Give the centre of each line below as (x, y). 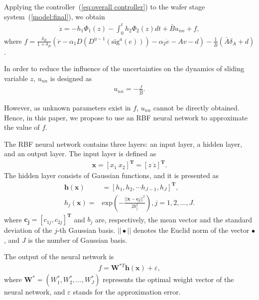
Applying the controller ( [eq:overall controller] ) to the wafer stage (105, 6)
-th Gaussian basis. (86, 230)
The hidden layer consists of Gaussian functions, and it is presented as (111, 175)
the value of (22, 127)
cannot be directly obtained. (196, 107)
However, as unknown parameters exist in (67, 107)
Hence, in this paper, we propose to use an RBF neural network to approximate (126, 117)
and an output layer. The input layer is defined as (80, 153)
